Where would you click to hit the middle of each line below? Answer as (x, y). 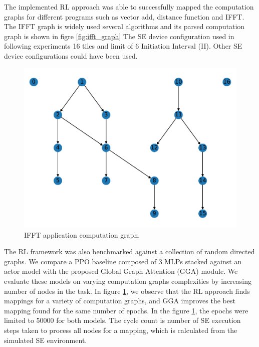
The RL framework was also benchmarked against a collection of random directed (129, 251)
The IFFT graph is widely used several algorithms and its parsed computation (124, 26)
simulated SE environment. (46, 340)
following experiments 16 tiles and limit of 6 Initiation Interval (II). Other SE (123, 46)
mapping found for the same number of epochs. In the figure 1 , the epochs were (126, 310)
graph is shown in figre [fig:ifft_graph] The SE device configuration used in (119, 36)
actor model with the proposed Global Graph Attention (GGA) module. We (121, 271)
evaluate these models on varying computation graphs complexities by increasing (128, 281)
